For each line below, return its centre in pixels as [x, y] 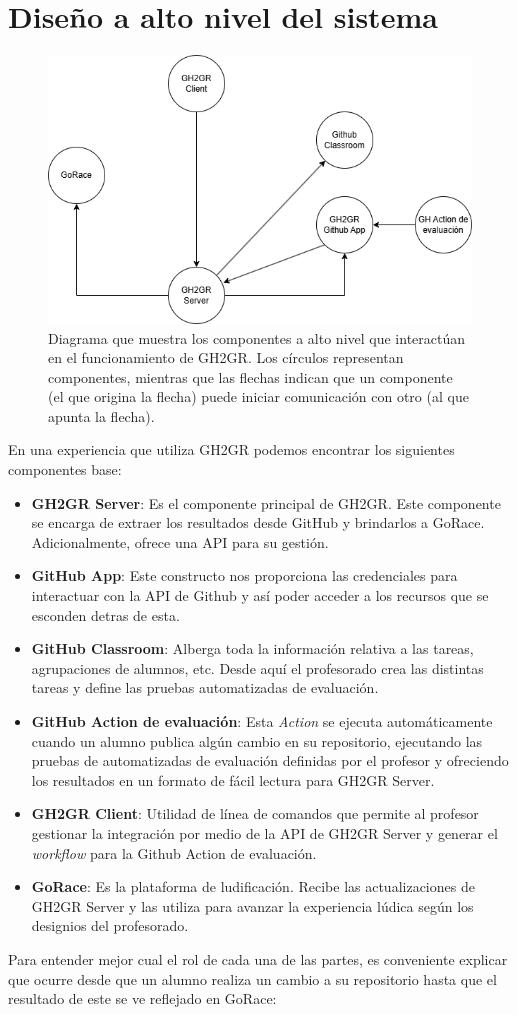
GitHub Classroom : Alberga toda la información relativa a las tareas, [252, 648]
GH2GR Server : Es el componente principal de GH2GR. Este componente [266, 502]
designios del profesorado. [110, 925]
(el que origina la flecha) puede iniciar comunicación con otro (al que [258, 396]
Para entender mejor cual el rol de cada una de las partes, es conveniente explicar [258, 958]
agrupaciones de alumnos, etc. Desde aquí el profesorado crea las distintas [257, 667]
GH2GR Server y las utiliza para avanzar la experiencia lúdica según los [252, 905]
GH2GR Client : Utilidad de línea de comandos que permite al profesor [255, 813]
